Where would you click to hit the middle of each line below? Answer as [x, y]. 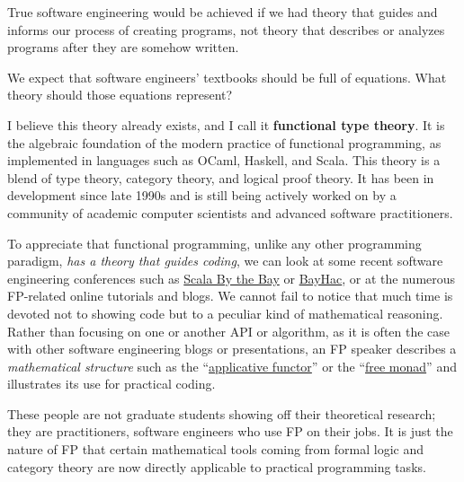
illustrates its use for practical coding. [112, 384]
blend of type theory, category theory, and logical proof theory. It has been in [221, 177]
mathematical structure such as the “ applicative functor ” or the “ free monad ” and [232, 366]
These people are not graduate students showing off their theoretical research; [222, 413]
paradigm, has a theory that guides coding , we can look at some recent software [225, 261]
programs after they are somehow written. [123, 47]
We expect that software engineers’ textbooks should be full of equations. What [227, 77]
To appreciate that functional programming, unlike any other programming [214, 243]
